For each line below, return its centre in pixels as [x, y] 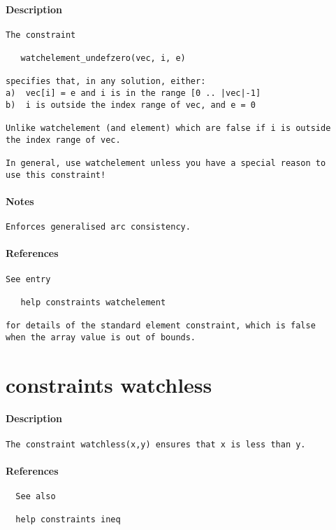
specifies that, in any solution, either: [106, 82]
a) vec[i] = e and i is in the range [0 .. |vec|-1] [133, 93]
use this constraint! [56, 175]
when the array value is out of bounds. [101, 337]
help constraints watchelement [93, 302]
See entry [28, 279]
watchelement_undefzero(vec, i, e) [103, 58]
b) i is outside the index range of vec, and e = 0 [131, 105]
